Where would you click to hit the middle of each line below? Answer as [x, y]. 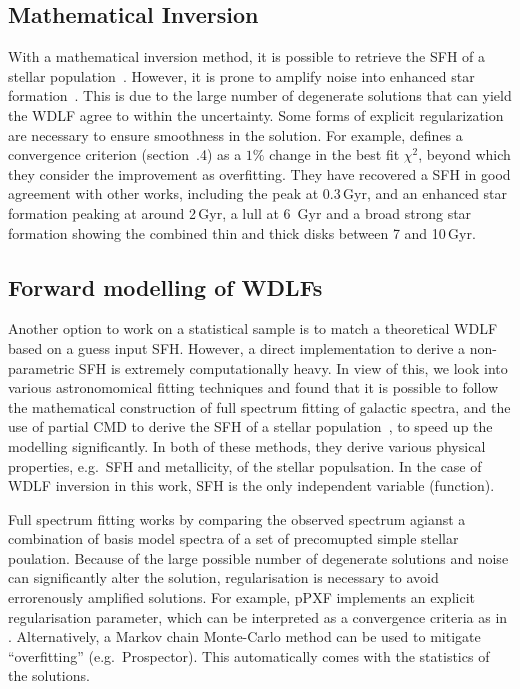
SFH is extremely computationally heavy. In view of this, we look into [293, 367]
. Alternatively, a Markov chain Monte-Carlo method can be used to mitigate [244, 636]
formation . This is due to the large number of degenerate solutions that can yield [260, 95]
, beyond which [464, 154]
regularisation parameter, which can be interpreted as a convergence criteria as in [258, 616]
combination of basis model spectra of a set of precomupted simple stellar [233, 538]
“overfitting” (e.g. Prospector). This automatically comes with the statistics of [249, 655]
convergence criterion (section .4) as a [125, 154]
